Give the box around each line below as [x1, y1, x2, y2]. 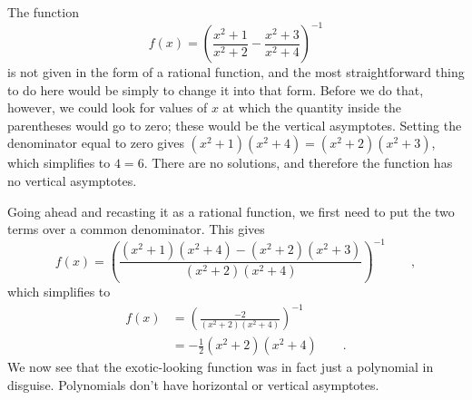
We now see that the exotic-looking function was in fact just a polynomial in [7, 357, 434, 376]
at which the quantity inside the [222, 98, 402, 117]
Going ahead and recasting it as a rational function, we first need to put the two [7, 201, 455, 220]
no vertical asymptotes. [7, 171, 137, 190]
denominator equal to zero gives [7, 133, 184, 152]
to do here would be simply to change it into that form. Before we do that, [7, 80, 424, 99]
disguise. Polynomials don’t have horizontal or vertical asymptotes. [7, 376, 379, 395]
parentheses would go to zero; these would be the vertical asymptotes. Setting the [7, 115, 462, 134]
